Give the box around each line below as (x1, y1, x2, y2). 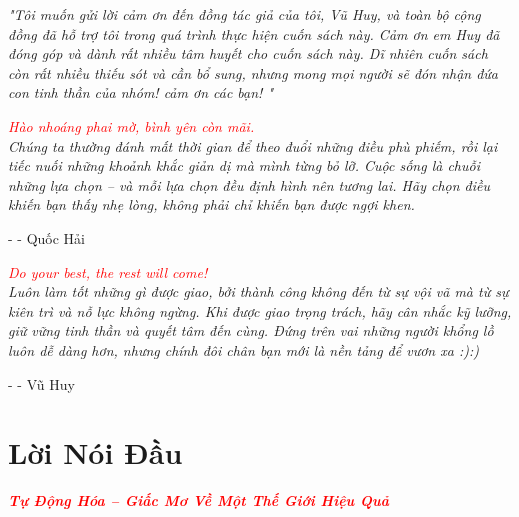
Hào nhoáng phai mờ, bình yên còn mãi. (8, 115, 255, 136)
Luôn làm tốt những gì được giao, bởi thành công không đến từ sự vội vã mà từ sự (8, 281, 509, 302)
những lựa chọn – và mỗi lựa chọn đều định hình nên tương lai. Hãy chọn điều (8, 174, 491, 195)
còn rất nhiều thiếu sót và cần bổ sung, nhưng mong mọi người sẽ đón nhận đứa (8, 62, 499, 83)
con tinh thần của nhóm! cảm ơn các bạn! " (8, 82, 274, 103)
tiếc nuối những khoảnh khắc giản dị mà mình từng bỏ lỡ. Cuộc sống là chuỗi (8, 155, 480, 176)
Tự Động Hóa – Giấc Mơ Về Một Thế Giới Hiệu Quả (8, 490, 390, 511)
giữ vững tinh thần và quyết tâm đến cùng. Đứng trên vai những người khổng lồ (8, 320, 494, 341)
